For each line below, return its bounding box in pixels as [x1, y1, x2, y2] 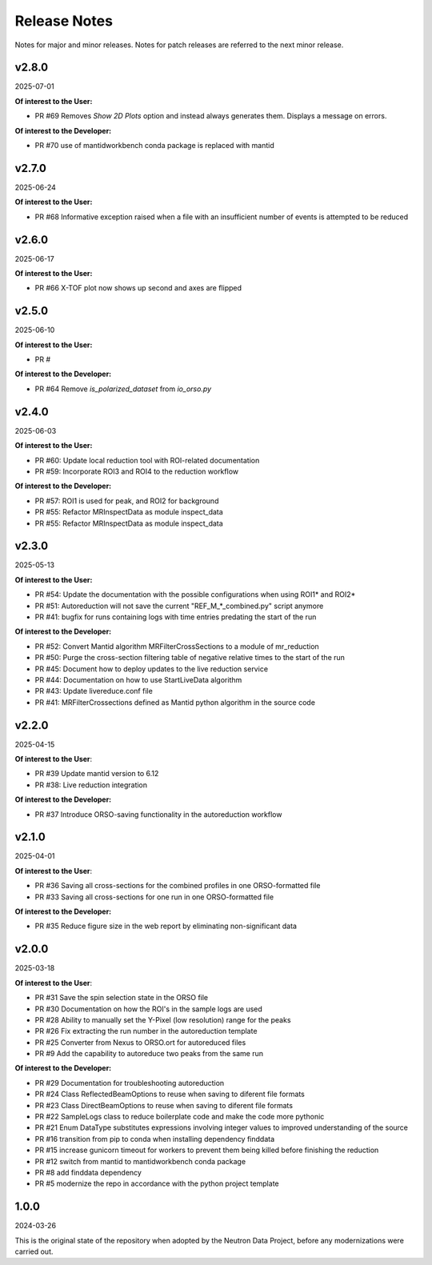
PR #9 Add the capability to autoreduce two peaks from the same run [34, 1049, 264, 1059]
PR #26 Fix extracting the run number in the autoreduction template [34, 1027, 258, 1036]
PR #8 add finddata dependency [34, 1167, 142, 1177]
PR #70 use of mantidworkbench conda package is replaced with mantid [34, 141, 275, 150]
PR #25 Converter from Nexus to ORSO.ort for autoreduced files [34, 1037, 246, 1047]
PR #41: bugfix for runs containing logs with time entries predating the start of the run [34, 612, 317, 622]
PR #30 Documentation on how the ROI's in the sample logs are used [34, 1004, 263, 1014]
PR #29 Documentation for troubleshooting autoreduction [34, 1078, 225, 1087]
